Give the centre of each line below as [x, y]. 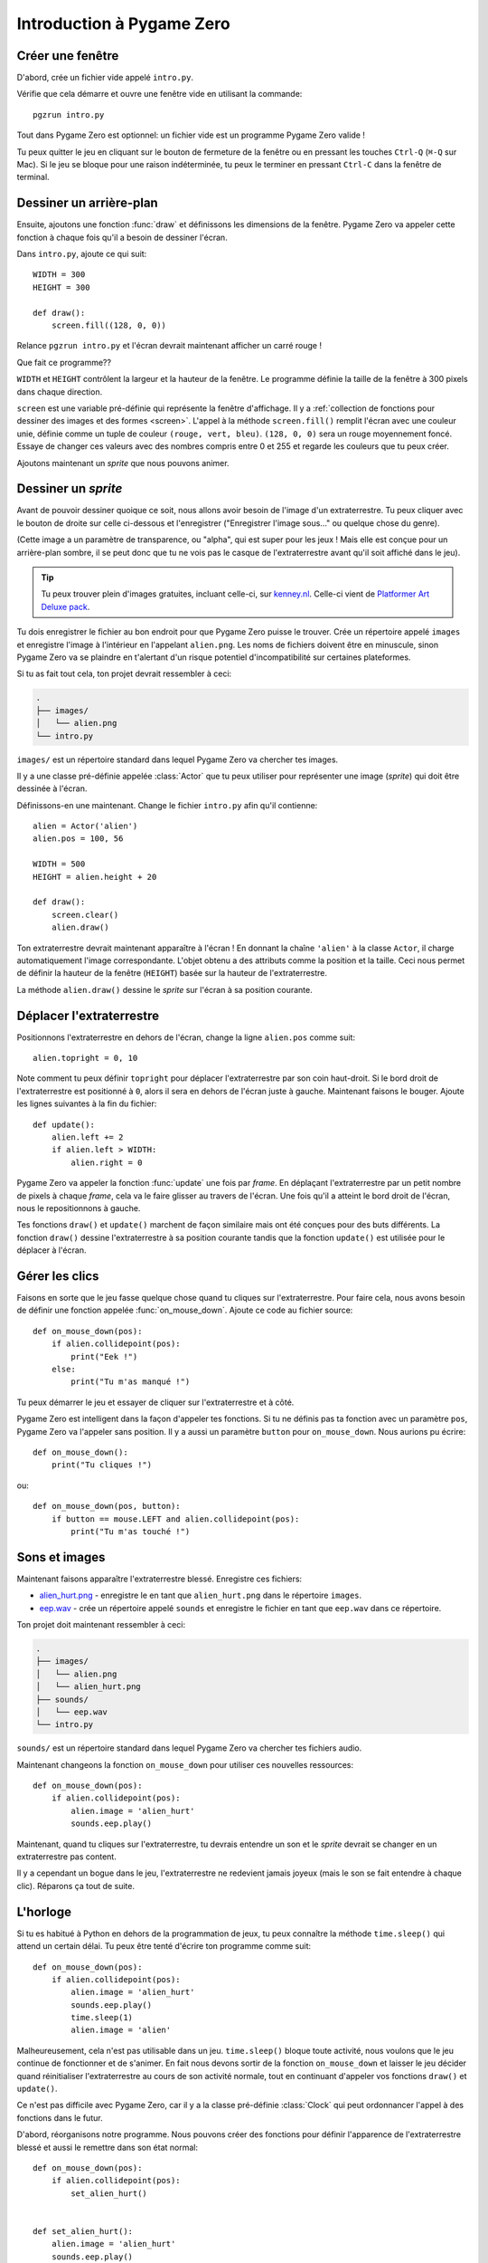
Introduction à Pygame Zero [123, 24]
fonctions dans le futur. [60, 2117]
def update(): [64, 1124]
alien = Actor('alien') [85, 826]
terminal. [33, 177]
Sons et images [61, 1557]
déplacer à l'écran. [52, 1250]
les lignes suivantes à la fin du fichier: [87, 1103]
